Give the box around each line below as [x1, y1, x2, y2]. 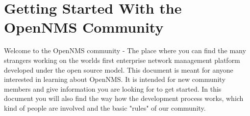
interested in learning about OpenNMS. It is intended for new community [4, 74, 225, 84]
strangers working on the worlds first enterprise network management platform [4, 55, 240, 65]
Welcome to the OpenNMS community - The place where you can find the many [4, 45, 246, 56]
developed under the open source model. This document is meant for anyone [4, 64, 233, 75]
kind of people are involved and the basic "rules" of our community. [4, 102, 206, 113]
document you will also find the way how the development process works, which [4, 93, 244, 103]
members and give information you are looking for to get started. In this [4, 83, 222, 94]
